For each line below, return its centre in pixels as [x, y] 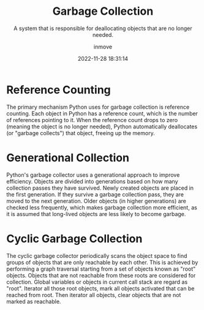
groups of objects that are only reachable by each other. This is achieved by [102, 262]
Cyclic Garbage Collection [74, 238]
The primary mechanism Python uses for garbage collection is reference [98, 107]
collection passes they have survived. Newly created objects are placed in [100, 188]
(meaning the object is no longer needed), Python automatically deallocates [102, 126]
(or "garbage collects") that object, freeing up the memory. [81, 133]
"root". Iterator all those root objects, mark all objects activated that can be [100, 288]
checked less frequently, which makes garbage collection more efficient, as [102, 207]
